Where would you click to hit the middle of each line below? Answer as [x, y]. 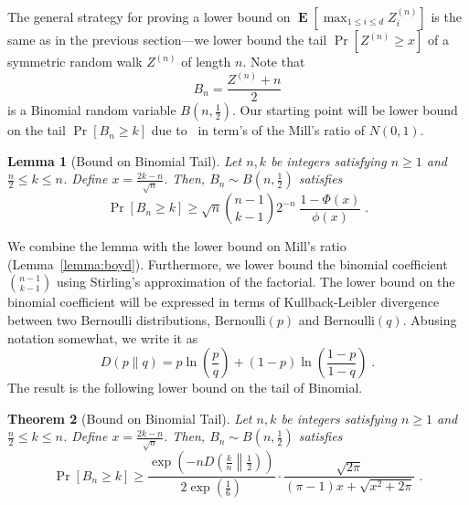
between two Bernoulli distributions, [109, 320]
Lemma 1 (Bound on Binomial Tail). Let [125, 160]
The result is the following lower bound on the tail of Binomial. [185, 388]
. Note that [274, 61]
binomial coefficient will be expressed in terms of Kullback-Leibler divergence [224, 302]
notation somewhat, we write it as [103, 337]
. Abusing [430, 320]
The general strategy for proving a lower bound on [149, 16]
